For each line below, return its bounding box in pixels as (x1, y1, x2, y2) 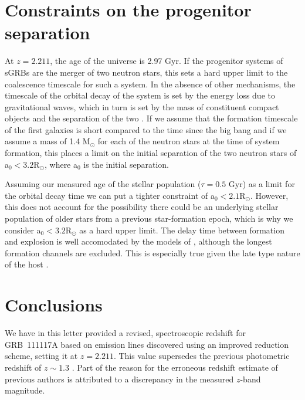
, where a (44, 158, 77, 170)
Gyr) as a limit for (228, 178, 295, 190)
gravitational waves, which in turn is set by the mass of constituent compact (5, 100, 279, 113)
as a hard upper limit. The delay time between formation (79, 223, 284, 236)
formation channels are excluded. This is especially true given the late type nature (5, 246, 300, 259)
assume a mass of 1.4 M (5, 135, 90, 147)
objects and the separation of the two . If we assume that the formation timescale (5, 112, 298, 124)
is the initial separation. (83, 158, 170, 170)
